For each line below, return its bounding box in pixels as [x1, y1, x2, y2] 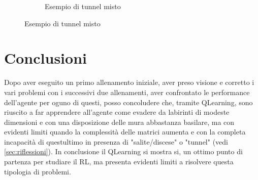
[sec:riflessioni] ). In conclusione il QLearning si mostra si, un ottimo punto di [4, 146, 243, 157]
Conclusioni [4, 48, 87, 68]
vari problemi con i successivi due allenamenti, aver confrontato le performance [4, 86, 250, 97]
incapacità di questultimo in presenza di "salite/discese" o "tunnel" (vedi [4, 136, 228, 147]
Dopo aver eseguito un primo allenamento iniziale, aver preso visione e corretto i [4, 77, 254, 87]
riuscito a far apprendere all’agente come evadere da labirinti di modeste [4, 107, 230, 117]
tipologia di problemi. [4, 166, 71, 176]
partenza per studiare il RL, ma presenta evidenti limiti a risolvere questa [4, 156, 234, 167]
